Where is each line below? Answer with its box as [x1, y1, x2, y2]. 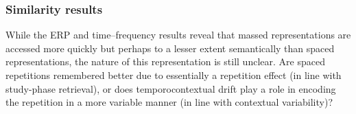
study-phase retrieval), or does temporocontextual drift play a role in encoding [5, 81, 336, 95]
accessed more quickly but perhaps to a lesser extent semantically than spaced [5, 41, 335, 55]
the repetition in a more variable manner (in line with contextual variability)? [5, 95, 333, 109]
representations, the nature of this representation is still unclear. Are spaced [5, 54, 325, 69]
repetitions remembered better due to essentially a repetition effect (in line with [5, 68, 342, 82]
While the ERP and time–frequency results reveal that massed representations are [5, 27, 351, 42]
